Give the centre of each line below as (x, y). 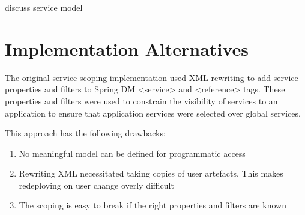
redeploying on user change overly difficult (96, 185)
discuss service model (44, 7)
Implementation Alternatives (127, 48)
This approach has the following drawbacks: (85, 133)
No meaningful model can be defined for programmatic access (132, 153)
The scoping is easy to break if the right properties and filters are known (152, 205)
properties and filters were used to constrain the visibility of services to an (141, 101)
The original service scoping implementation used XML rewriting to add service (152, 77)
